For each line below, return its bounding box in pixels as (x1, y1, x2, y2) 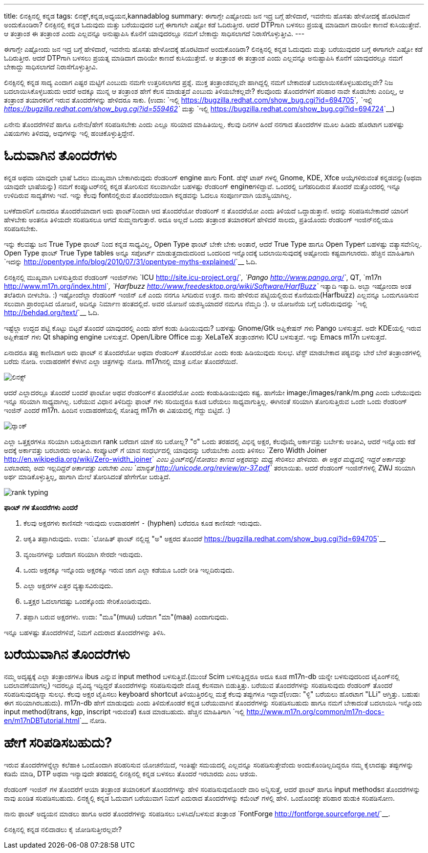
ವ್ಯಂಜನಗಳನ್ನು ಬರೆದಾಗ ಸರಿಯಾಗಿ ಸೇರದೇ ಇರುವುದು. (23, 550, 143, 558)
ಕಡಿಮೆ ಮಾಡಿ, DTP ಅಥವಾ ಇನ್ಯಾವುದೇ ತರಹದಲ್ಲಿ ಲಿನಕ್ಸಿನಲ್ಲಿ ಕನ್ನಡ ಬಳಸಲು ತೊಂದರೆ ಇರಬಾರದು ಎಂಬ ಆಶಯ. (4, 769, 257, 778)
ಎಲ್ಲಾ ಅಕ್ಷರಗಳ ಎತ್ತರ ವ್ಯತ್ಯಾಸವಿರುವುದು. (23, 581, 113, 590)
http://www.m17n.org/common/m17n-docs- (246, 707, 385, 716)
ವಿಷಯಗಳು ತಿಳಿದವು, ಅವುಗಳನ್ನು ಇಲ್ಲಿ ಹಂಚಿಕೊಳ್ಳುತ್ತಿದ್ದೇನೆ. (4, 129, 135, 137)
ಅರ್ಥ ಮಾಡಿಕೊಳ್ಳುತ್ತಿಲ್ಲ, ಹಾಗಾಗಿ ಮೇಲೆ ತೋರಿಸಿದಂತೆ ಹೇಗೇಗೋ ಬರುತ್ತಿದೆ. (4, 472, 171, 481)
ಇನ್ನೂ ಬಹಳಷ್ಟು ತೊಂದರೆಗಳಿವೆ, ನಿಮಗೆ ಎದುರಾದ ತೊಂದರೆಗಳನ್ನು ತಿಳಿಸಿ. (4, 628, 166, 637)
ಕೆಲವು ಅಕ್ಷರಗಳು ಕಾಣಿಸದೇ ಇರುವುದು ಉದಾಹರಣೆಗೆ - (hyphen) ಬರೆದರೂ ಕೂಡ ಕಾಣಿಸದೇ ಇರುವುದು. (23, 518, 262, 527)
